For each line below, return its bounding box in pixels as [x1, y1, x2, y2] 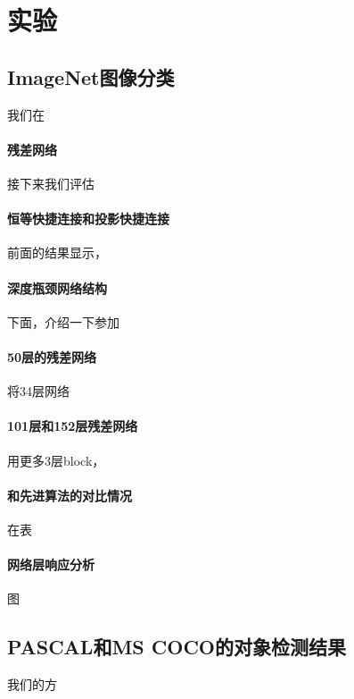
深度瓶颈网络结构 [7, 278, 107, 297]
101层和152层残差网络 [7, 417, 138, 435]
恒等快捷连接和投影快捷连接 [7, 209, 169, 228]
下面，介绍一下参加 [7, 312, 119, 331]
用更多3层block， [7, 451, 105, 469]
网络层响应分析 [7, 555, 95, 574]
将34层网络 [7, 382, 70, 400]
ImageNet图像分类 [7, 63, 175, 90]
